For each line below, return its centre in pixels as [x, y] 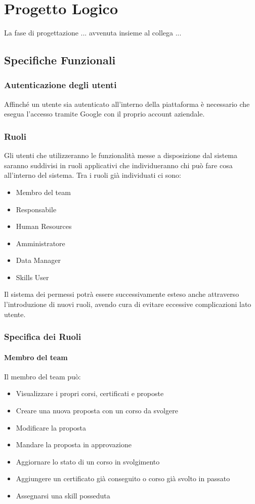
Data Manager [38, 260]
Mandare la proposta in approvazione [74, 444]
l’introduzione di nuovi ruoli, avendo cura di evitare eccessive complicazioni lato [128, 304]
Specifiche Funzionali [60, 60]
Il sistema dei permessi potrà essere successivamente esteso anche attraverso [122, 294]
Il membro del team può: [42, 376]
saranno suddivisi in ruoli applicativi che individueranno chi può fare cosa [118, 165]
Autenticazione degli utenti [60, 85]
